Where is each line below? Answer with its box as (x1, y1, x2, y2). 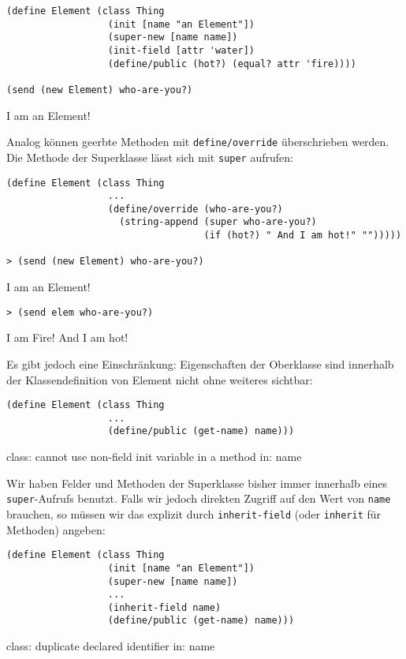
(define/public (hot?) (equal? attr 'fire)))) (107, 58, 356, 69)
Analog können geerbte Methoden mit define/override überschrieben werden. (6, 133, 389, 150)
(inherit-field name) (107, 601, 222, 613)
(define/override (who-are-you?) (107, 203, 283, 215)
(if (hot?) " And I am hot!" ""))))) (203, 230, 402, 242)
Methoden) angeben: (6, 521, 106, 537)
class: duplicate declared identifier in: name (6, 638, 215, 654)
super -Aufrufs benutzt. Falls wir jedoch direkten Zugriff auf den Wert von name (6, 490, 391, 507)
